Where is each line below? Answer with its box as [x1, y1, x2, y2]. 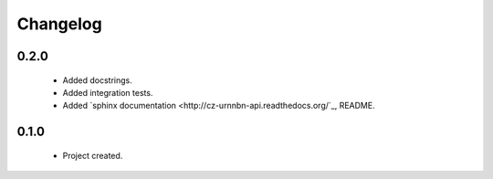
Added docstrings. [62, 74, 132, 86]
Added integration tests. [62, 87, 153, 98]
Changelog [16, 14, 102, 34]
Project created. [62, 150, 123, 161]
